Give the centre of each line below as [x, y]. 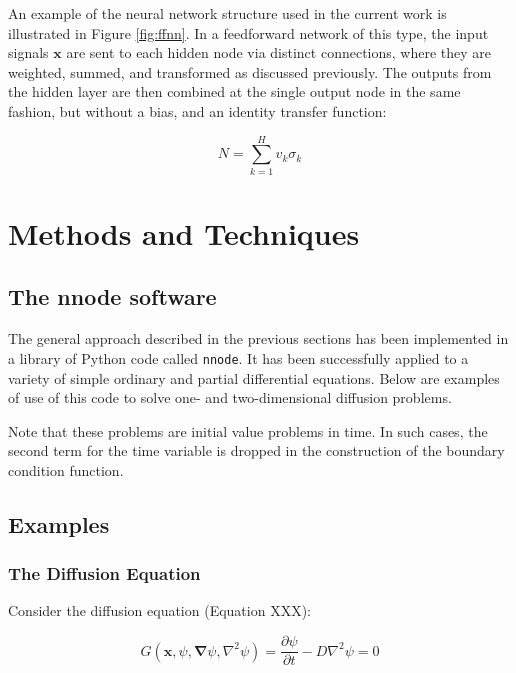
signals [28, 52]
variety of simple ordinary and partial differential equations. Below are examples [254, 377]
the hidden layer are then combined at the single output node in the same [234, 91]
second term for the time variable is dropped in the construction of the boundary [256, 450]
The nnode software [112, 296]
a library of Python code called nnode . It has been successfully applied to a [238, 357]
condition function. [66, 469]
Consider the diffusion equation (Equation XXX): [159, 610]
